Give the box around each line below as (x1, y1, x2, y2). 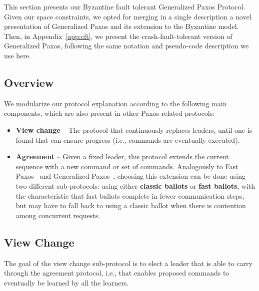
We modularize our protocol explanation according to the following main (4, 98, 227, 108)
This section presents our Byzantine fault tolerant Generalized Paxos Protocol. (4, 1, 245, 11)
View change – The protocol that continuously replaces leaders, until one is (15, 124, 252, 135)
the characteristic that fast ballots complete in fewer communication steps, (15, 190, 244, 201)
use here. (4, 50, 31, 60)
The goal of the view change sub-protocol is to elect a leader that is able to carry (4, 258, 252, 268)
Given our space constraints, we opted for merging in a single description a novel (4, 11, 251, 21)
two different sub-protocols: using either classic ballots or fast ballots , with (15, 180, 255, 191)
